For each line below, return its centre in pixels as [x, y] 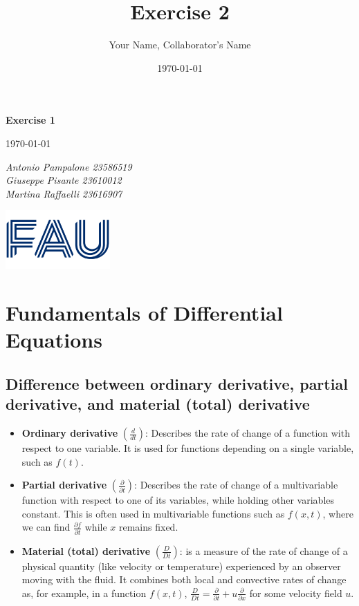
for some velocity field [296, 593]
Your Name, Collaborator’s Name [180, 45]
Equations [54, 340]
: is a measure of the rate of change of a [264, 550]
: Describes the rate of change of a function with [248, 433]
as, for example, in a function [84, 593]
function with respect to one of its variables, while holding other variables [178, 500]
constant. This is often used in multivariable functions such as [153, 513]
